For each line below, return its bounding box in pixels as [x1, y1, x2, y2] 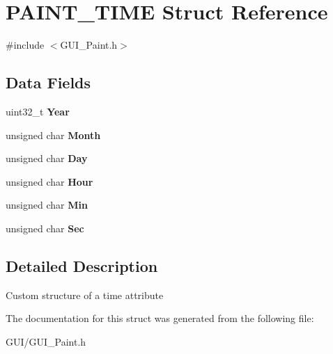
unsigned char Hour [6, 174, 93, 188]
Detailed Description [6, 255, 158, 276]
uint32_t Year [6, 104, 70, 118]
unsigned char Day [6, 151, 88, 166]
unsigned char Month [6, 127, 101, 142]
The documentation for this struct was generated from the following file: [6, 311, 314, 325]
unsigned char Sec [6, 220, 84, 235]
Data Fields [6, 72, 91, 93]
